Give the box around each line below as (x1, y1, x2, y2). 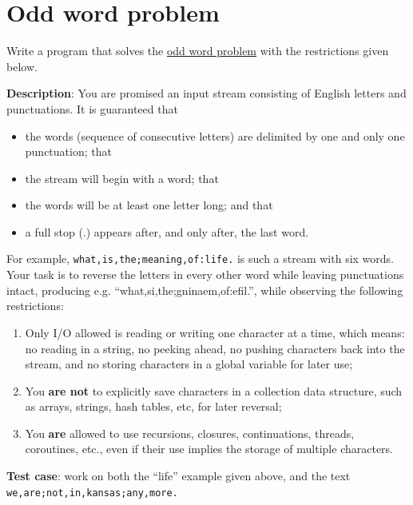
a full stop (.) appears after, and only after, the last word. (25, 223, 309, 240)
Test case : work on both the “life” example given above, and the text (6, 467, 351, 484)
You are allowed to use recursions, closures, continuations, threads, (25, 424, 355, 441)
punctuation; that (25, 143, 112, 160)
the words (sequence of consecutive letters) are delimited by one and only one (25, 127, 405, 144)
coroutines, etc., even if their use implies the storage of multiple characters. (25, 440, 394, 457)
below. (6, 58, 38, 74)
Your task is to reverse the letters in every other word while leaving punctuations (6, 266, 404, 283)
